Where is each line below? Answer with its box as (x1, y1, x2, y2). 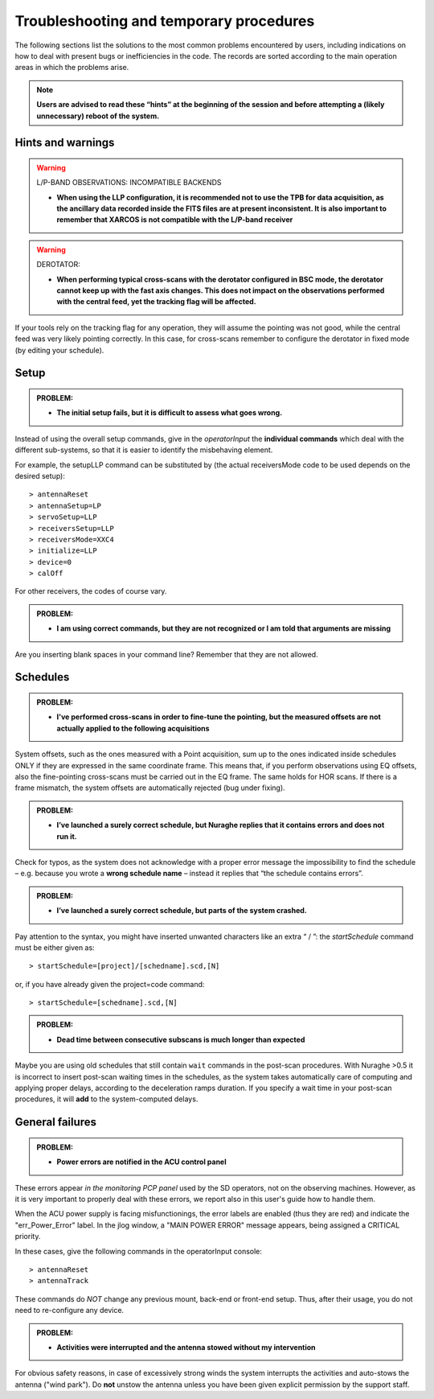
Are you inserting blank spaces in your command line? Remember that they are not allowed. (14, 649, 318, 659)
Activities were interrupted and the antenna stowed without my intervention (56, 1342, 317, 1352)
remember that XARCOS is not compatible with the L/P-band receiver (56, 215, 293, 224)
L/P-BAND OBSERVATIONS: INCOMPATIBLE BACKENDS (36, 178, 222, 187)
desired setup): (14, 471, 66, 480)
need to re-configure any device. (14, 1306, 125, 1315)
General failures (14, 1115, 96, 1129)
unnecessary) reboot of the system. (36, 111, 160, 121)
